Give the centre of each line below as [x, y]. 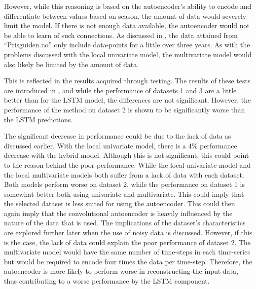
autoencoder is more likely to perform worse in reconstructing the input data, [121, 271]
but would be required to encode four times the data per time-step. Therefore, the [128, 261]
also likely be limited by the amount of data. [72, 64]
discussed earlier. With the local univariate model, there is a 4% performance [121, 145]
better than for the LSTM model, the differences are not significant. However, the [128, 100]
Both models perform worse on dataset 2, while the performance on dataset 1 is [125, 184]
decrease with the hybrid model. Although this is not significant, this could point [127, 155]
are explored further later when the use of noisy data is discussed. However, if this [128, 233]
